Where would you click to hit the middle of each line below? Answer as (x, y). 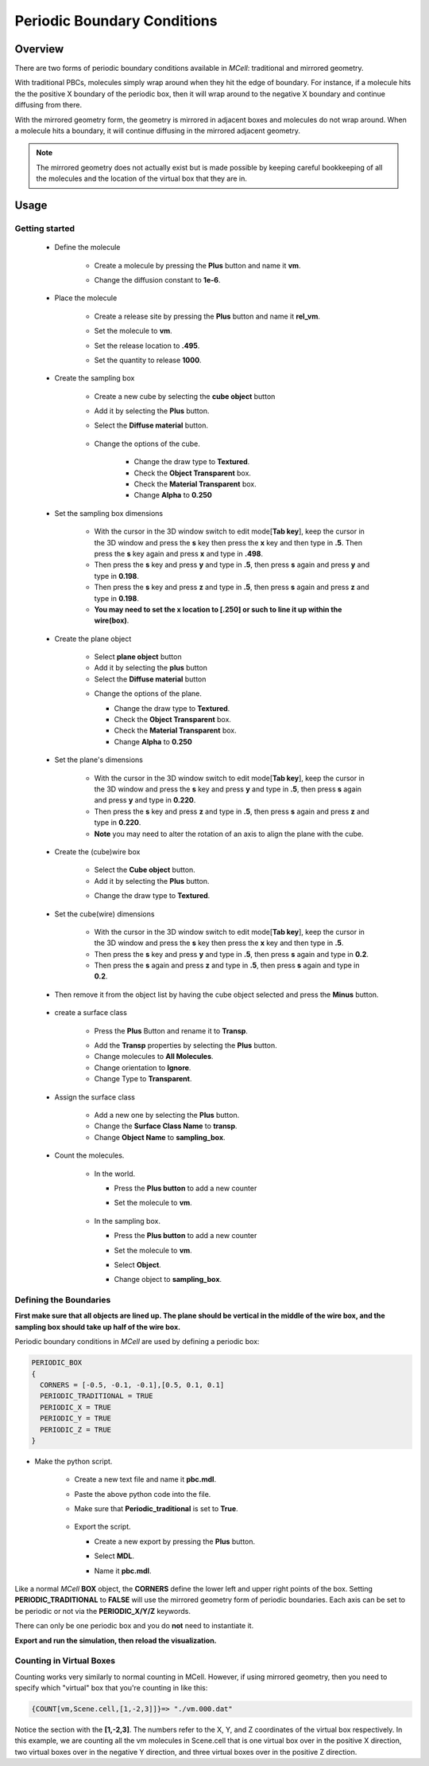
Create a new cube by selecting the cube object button (185, 396)
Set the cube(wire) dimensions (104, 914)
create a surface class (91, 1013)
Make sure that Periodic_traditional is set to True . (156, 1509)
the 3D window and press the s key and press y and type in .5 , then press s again (228, 789)
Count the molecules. (89, 1155)
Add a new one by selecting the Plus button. (167, 1115)
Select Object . (138, 1264)
